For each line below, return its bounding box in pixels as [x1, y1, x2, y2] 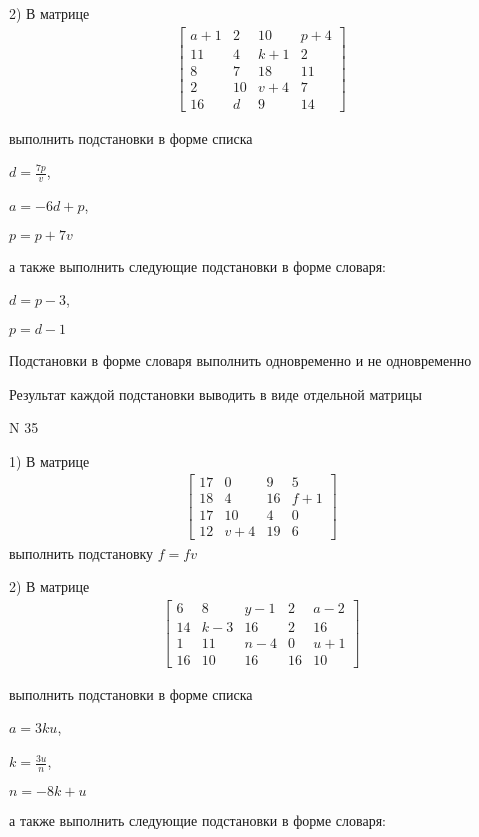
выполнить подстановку [9, 542, 154, 563]
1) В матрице [9, 450, 90, 471]
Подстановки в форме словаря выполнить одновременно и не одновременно [9, 349, 472, 370]
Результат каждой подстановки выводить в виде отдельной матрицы [9, 383, 422, 404]
